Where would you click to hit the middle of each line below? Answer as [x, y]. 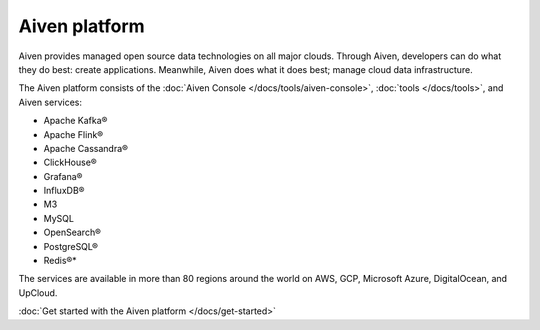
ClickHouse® [70, 162]
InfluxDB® [64, 191]
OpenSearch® [72, 232]
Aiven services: [50, 102]
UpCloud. [38, 292]
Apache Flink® [73, 134]
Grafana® [63, 176]
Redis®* [60, 261]
